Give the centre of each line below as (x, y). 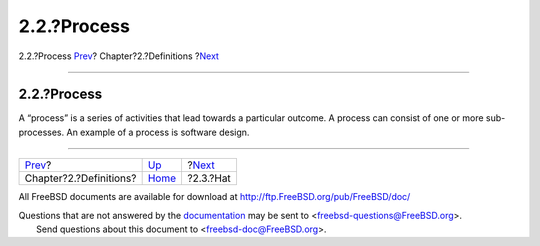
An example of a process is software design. (158, 132)
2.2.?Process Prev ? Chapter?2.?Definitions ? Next (119, 56)
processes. (41, 132)
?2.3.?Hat (209, 178)
